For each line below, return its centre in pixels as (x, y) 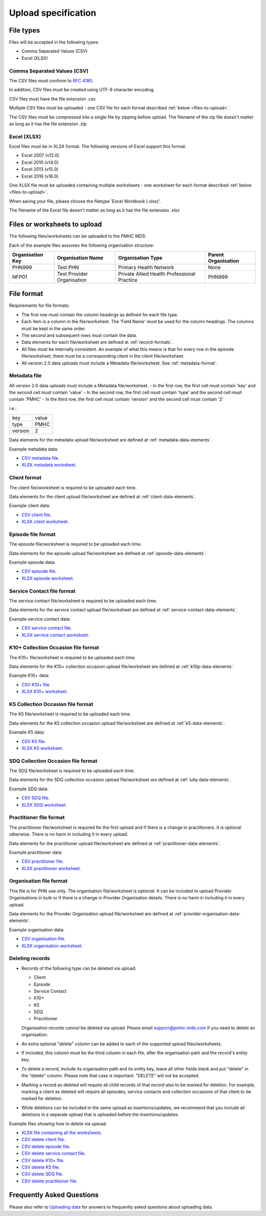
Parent (216, 255)
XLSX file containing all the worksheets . (62, 1133)
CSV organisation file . (44, 939)
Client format (25, 478)
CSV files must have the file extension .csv (52, 99)
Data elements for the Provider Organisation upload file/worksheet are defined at (91, 914)
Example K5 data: (27, 732)
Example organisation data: (37, 929)
